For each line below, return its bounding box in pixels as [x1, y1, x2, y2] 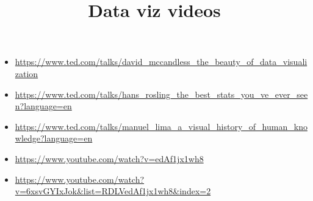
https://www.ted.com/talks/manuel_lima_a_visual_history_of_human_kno [15, 120, 308, 132]
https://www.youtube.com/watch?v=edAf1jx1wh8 [15, 152, 204, 165]
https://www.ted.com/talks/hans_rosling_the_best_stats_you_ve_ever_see [15, 87, 308, 100]
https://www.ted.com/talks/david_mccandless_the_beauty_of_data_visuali [15, 55, 308, 68]
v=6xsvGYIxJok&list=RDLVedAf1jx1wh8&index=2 [15, 185, 211, 197]
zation [15, 67, 38, 80]
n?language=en [15, 100, 72, 112]
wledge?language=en [15, 132, 93, 145]
